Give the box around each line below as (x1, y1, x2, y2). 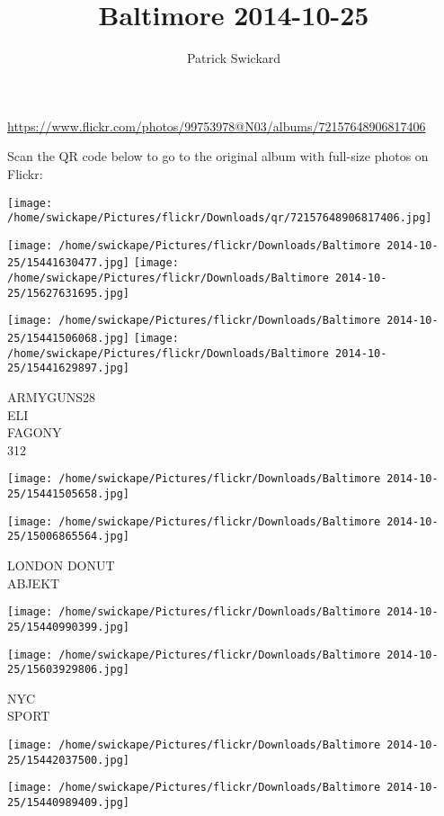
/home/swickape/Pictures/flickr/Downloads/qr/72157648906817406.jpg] (7, 211, 432, 225)
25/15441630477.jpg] (7, 256, 130, 270)
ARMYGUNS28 (7, 388, 95, 407)
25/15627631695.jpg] (7, 286, 130, 300)
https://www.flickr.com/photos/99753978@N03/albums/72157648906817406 (7, 116, 426, 135)
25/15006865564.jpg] (7, 530, 130, 543)
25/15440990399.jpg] (7, 620, 130, 633)
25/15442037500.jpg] (7, 753, 130, 767)
